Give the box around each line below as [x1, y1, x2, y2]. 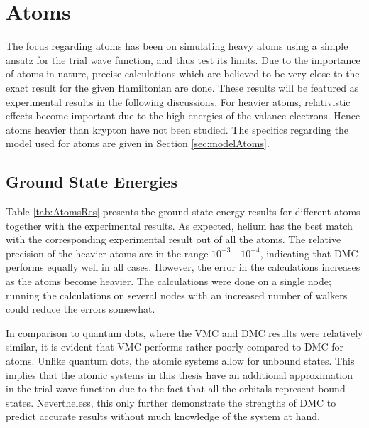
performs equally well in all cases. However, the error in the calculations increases [6, 260, 360, 274]
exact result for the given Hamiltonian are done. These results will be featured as [6, 80, 359, 95]
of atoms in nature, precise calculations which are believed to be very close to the [6, 66, 360, 81]
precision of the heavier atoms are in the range [6, 245, 209, 260]
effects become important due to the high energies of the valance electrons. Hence [6, 108, 360, 123]
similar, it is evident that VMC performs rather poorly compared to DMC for [6, 339, 343, 354]
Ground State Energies [6, 171, 178, 193]
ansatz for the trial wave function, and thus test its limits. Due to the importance [6, 52, 360, 67]
